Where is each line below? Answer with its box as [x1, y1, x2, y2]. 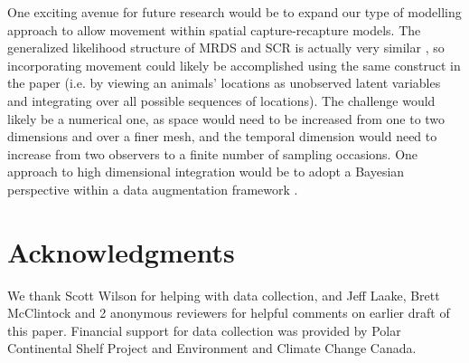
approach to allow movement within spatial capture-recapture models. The [7, 20, 421, 39]
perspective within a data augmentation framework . [7, 179, 298, 198]
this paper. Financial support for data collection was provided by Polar [7, 320, 401, 339]
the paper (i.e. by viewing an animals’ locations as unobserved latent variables [7, 73, 441, 92]
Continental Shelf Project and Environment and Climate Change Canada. [7, 339, 417, 358]
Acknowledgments [7, 233, 235, 270]
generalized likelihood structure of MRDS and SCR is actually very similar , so [7, 38, 445, 57]
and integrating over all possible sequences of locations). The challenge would [7, 91, 436, 110]
